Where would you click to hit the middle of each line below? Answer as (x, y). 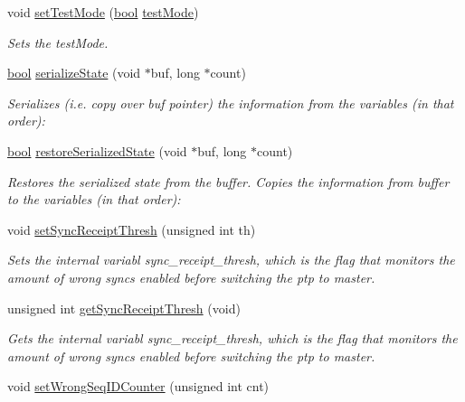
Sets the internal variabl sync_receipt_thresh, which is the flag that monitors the (231, 260)
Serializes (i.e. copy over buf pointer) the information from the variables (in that (231, 103)
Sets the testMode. (58, 42)
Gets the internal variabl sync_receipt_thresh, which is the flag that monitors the (232, 338)
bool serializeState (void (74, 73)
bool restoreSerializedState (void (97, 150)
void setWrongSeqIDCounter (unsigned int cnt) (138, 386)
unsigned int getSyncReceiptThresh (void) (124, 308)
